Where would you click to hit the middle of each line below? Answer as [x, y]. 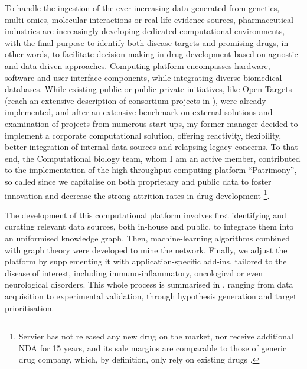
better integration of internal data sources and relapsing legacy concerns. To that [151, 147]
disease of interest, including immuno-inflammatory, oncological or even [134, 272]
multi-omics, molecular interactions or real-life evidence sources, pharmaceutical [149, 19]
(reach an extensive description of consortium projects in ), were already [135, 100]
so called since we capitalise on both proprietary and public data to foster [138, 181]
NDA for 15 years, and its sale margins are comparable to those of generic [153, 347]
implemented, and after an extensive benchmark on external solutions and [139, 112]
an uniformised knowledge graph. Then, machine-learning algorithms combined [147, 238]
